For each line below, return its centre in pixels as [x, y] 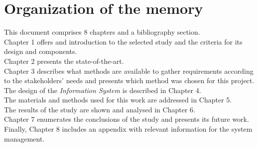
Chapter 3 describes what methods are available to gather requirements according [129, 71]
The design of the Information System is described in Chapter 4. [103, 90]
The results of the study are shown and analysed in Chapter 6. [100, 109]
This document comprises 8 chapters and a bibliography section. [102, 32]
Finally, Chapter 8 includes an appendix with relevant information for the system [128, 129]
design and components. [41, 51]
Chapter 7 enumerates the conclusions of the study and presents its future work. [127, 119]
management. [24, 138]
